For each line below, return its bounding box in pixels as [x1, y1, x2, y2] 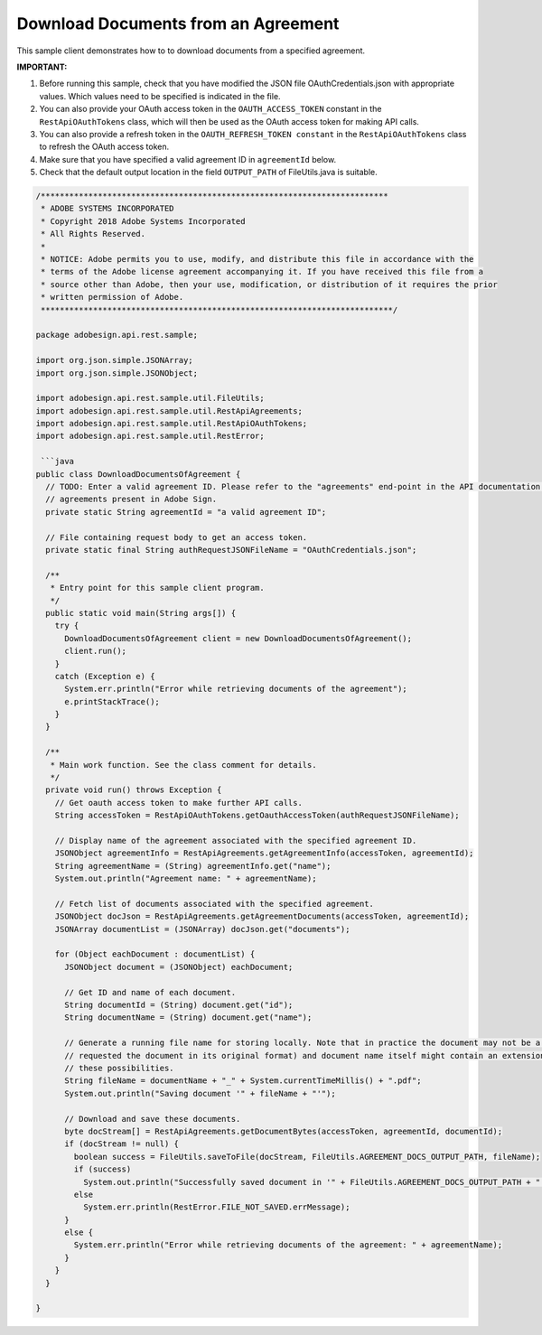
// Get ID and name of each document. [64, 987, 237, 997]
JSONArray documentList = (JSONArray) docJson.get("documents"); [54, 924, 350, 934]
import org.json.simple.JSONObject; [35, 368, 199, 378]
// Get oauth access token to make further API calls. [54, 798, 303, 808]
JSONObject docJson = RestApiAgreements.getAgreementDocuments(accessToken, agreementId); [54, 911, 470, 921]
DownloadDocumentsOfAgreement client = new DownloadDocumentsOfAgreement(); [64, 633, 413, 643]
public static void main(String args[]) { [45, 608, 237, 618]
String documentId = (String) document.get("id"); [64, 1000, 294, 1011]
